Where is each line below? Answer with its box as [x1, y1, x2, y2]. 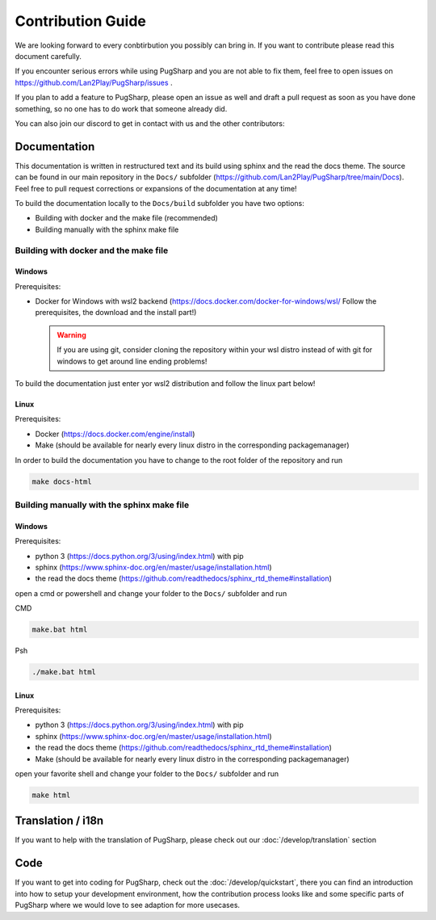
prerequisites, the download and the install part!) [35, 308, 197, 317]
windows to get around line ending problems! [57, 356, 208, 366]
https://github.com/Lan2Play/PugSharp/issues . [15, 78, 173, 87]
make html [31, 790, 71, 800]
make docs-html [31, 477, 92, 486]
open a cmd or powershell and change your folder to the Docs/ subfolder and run [15, 588, 287, 598]
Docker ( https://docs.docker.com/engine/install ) [35, 429, 195, 439]
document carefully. [15, 51, 82, 61]
